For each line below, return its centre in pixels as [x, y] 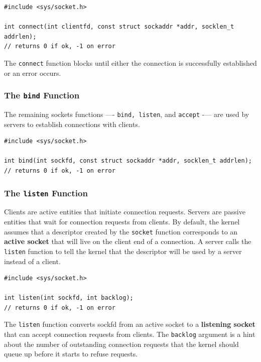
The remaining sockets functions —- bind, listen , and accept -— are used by [127, 114]
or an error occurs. [33, 73]
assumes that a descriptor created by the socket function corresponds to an [121, 231]
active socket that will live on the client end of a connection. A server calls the [128, 241]
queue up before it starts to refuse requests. [71, 354]
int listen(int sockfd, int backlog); [69, 298]
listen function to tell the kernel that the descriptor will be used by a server [123, 251]
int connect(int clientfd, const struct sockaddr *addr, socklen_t [119, 27]
